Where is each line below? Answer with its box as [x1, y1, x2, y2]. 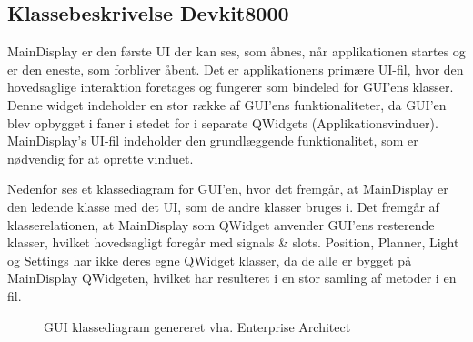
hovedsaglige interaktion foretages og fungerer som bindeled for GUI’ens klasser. [7, 77, 454, 96]
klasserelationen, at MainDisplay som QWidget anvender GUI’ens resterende [7, 215, 435, 234]
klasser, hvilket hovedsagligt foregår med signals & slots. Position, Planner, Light [7, 233, 459, 252]
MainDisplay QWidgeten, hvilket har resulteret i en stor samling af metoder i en [7, 268, 457, 287]
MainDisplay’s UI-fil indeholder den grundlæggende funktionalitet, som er [7, 131, 418, 150]
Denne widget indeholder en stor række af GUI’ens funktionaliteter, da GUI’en [7, 95, 447, 114]
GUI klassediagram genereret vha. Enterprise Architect [44, 317, 351, 336]
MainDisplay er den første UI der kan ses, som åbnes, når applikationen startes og [7, 42, 466, 61]
